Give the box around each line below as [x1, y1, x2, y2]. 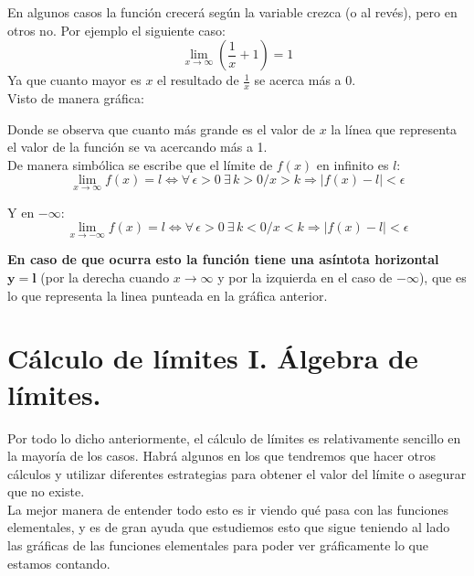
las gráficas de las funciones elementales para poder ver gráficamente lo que [7, 536, 428, 555]
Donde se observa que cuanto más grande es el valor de [7, 119, 315, 138]
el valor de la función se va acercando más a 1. [7, 137, 268, 156]
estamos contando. [7, 553, 111, 572]
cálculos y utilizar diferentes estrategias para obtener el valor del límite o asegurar [7, 464, 467, 483]
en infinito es [316, 155, 389, 174]
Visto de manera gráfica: [7, 89, 144, 108]
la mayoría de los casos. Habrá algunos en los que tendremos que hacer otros [7, 446, 436, 465]
